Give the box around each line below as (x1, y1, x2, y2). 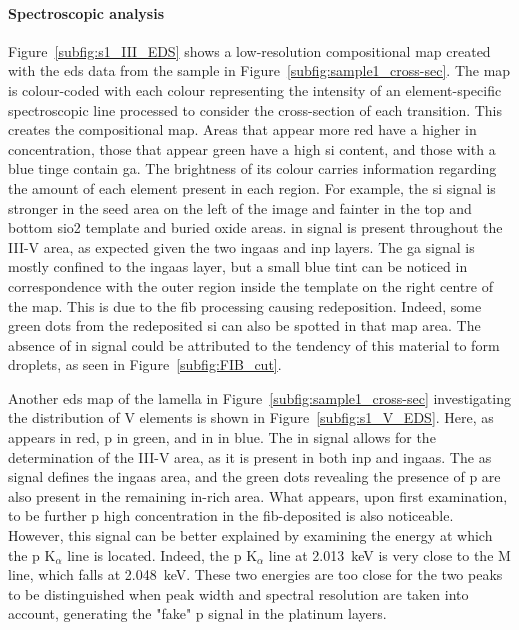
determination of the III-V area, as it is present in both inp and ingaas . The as (8, 446, 492, 467)
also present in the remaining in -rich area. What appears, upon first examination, (8, 485, 508, 506)
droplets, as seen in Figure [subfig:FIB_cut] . (8, 354, 282, 375)
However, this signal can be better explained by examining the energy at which (8, 525, 493, 546)
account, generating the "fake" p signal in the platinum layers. (8, 603, 387, 624)
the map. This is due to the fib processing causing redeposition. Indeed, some (8, 295, 482, 316)
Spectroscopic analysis (8, 2, 165, 23)
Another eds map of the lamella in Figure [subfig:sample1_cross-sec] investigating (8, 387, 511, 408)
